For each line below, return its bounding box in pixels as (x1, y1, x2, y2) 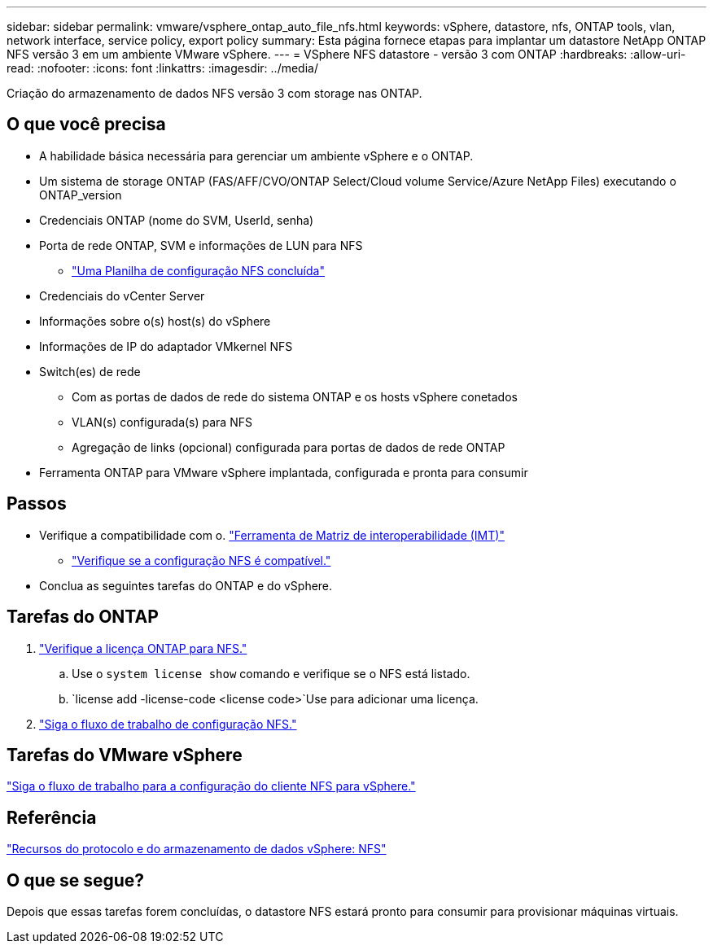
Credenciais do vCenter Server (39, 288, 205, 303)
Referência (7, 807, 97, 828)
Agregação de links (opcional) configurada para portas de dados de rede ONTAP (72, 440, 505, 454)
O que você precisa (7, 114, 166, 135)
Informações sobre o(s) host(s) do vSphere (39, 313, 271, 328)
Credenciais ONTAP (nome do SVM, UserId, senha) (39, 212, 314, 227)
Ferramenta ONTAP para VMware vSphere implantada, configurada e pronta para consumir (39, 465, 528, 479)
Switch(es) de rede (39, 364, 141, 379)
